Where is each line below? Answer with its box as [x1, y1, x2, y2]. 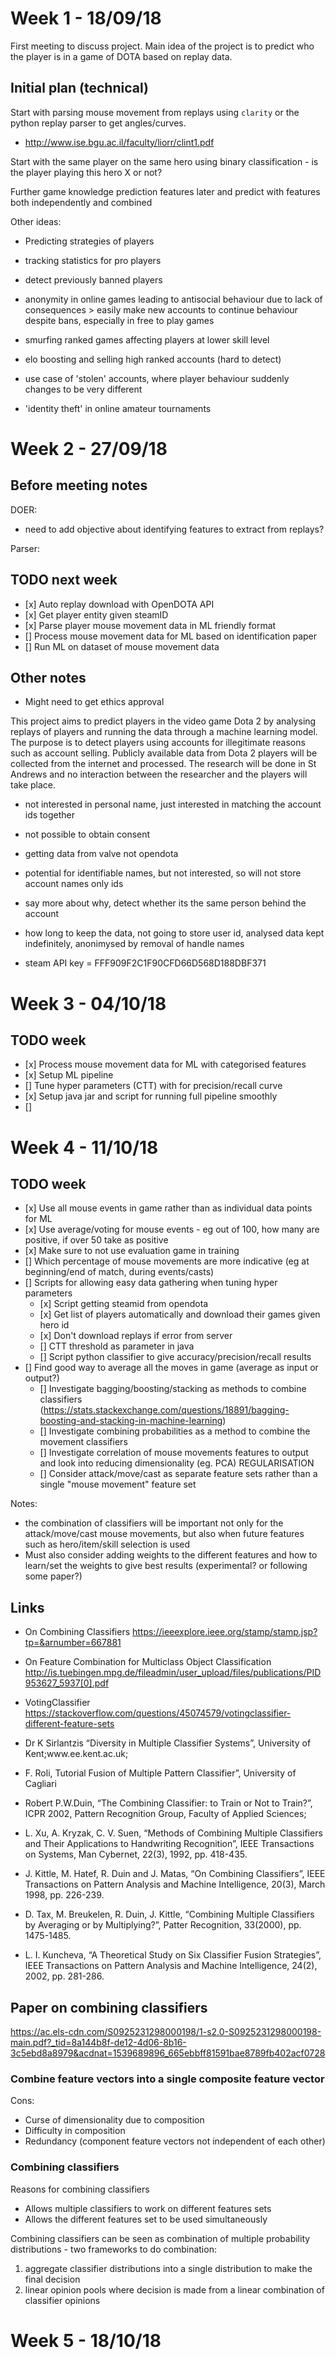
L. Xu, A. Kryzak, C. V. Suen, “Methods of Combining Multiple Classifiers [24, 1827, 323, 1839]
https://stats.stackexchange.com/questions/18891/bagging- [43, 1404, 290, 1416]
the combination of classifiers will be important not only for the [24, 1517, 284, 1529]
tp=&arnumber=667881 [24, 1637, 122, 1649]
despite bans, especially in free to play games [24, 314, 215, 326]
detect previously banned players [24, 273, 163, 286]
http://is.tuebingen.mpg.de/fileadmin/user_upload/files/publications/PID [24, 1667, 322, 1679]
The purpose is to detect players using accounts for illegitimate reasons [10, 737, 306, 749]
